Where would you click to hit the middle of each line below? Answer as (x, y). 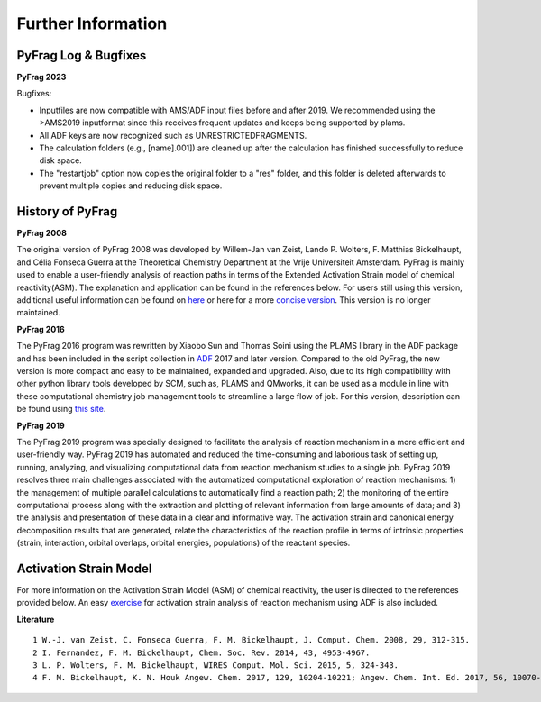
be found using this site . (61, 409)
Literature (36, 619)
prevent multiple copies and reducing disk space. (131, 186)
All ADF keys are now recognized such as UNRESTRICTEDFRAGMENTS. (173, 135)
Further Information (92, 23)
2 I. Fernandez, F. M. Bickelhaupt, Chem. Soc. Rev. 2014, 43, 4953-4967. (202, 652)
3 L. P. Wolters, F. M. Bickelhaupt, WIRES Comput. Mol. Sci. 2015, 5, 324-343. (216, 665)
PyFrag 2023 (41, 77)
